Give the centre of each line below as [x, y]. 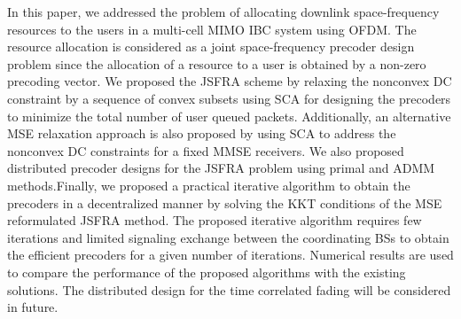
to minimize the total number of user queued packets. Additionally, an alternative [229, 116]
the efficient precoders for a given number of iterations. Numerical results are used [230, 255]
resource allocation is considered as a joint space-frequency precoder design [211, 47]
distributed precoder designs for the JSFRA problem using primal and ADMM [221, 168]
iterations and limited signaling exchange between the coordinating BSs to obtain [228, 237]
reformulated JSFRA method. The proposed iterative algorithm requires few [215, 220]
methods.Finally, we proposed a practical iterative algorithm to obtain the [209, 185]
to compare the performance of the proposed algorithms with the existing [207, 272]
